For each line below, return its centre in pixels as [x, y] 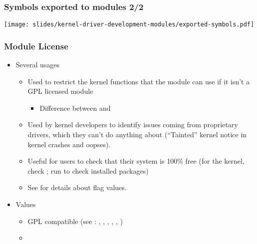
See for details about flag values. [77, 187]
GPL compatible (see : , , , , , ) [75, 221]
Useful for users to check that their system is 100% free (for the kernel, [136, 161]
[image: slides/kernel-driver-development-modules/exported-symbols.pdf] [129, 25]
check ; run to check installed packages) [88, 170]
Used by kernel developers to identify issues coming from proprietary [133, 124]
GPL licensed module [60, 91]
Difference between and [75, 108]
